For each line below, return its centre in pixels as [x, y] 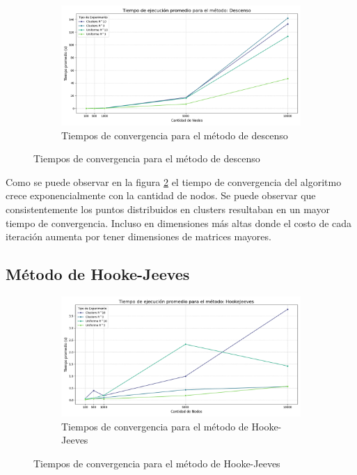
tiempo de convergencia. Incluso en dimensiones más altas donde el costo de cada [179, 223]
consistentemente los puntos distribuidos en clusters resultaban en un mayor [168, 209]
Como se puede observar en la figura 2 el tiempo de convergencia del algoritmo [174, 181]
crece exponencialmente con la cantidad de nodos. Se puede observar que [161, 195]
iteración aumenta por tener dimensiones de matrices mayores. [138, 236]
